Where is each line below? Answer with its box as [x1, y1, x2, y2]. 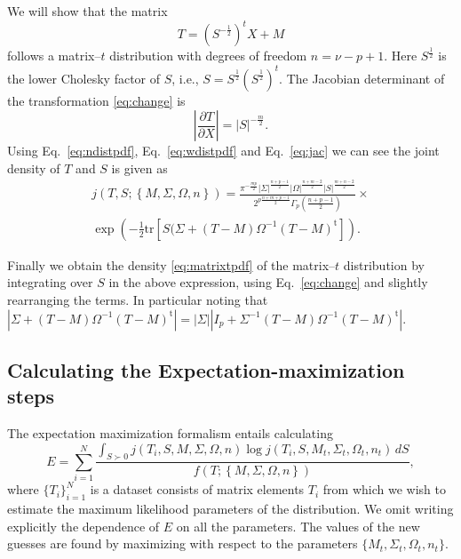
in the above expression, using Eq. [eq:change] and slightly [108, 273, 428, 291]
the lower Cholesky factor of [7, 68, 161, 87]
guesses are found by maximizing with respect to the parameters [7, 534, 358, 553]
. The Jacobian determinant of [279, 68, 445, 87]
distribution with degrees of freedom [109, 46, 307, 65]
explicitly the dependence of [7, 516, 160, 535]
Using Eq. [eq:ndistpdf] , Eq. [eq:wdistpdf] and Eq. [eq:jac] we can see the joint [7, 141, 440, 160]
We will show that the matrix [7, 2, 168, 20]
